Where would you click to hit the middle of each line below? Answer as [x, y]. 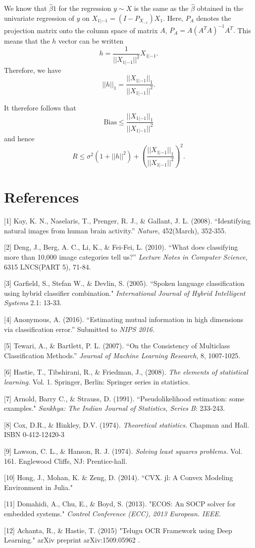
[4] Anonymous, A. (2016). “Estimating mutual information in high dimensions [124, 319]
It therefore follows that [40, 107]
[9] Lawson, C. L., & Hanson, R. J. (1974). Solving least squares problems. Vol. [123, 451]
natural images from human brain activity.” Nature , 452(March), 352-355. [115, 230]
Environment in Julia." [39, 487]
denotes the [214, 18]
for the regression [85, 8]
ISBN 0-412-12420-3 [34, 434]
